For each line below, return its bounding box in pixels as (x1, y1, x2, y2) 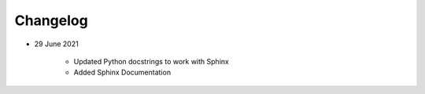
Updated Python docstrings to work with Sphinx (73, 56, 230, 66)
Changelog (14, 12, 88, 29)
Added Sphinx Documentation (73, 67, 172, 78)
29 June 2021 (34, 39, 79, 49)
